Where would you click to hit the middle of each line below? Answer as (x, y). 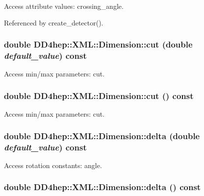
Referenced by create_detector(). (54, 22)
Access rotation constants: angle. (53, 165)
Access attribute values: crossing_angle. (64, 6)
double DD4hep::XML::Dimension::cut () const (99, 95)
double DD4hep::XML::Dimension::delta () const (102, 187)
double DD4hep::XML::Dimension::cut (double (98, 44)
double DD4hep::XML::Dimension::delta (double (102, 135)
